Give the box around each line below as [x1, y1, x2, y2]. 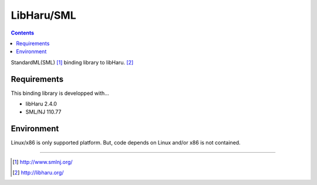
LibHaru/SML [11, 9, 76, 22]
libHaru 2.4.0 [25, 100, 57, 108]
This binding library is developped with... [11, 90, 110, 97]
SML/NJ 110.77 [25, 108, 62, 115]
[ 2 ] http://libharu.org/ [12, 169, 64, 176]
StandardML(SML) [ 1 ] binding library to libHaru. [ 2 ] [11, 59, 134, 66]
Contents [11, 29, 35, 36]
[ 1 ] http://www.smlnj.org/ [12, 158, 73, 165]
